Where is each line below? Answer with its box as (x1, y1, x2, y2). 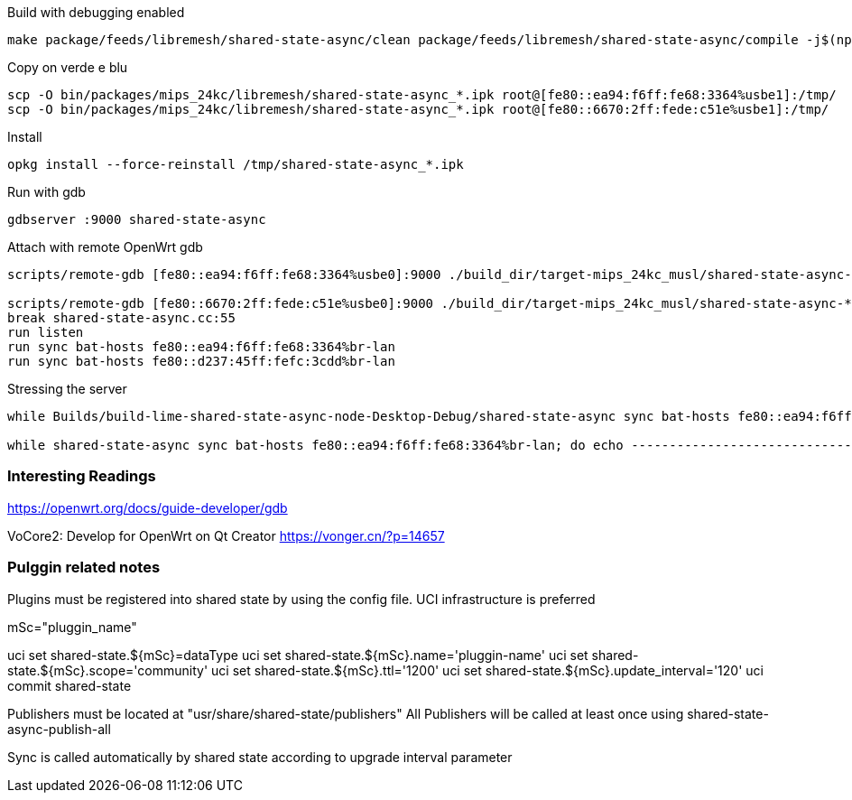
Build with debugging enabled (7, 5, 185, 20)
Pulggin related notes (7, 558, 161, 577)
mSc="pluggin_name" (7, 619, 137, 635)
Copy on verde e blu (7, 60, 128, 75)
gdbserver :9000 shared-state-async (7, 212, 266, 227)
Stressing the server (7, 381, 127, 396)
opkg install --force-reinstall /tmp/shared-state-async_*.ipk (7, 157, 464, 172)
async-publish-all (7, 721, 111, 737)
